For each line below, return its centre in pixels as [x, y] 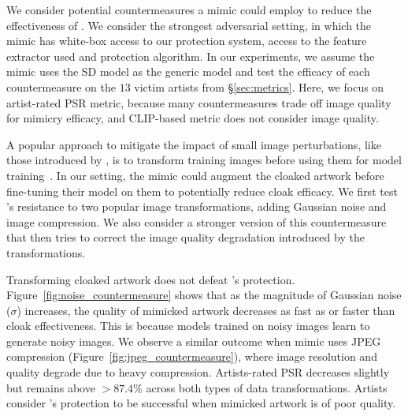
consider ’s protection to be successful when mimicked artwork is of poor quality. [201, 403]
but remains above [51, 387]
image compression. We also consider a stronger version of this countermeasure [197, 221]
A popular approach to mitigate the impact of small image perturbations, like [194, 144]
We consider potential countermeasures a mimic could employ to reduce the [189, 9]
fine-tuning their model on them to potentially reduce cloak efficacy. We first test [202, 191]
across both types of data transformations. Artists [267, 387]
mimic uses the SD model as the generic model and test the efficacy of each [188, 71]
